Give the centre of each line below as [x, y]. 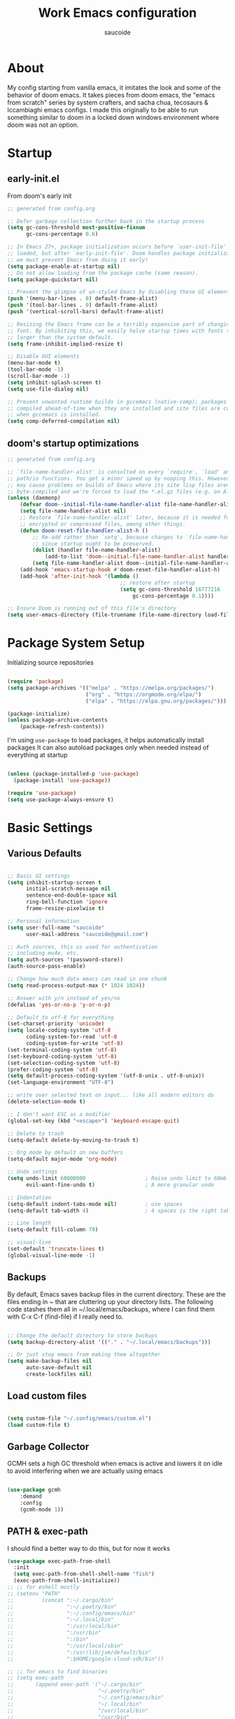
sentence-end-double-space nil [71, 895]
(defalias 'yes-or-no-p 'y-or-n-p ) [59, 1005]
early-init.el [33, 179]
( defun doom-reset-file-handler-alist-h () [84, 531]
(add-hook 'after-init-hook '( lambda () [79, 576]
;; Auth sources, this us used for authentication [83, 947]
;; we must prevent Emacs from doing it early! [78, 260]
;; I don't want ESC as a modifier [59, 1114]
